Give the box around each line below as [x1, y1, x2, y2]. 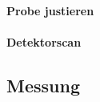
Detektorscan [6, 33, 82, 50]
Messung [6, 72, 80, 97]
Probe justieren [6, 2, 94, 18]
